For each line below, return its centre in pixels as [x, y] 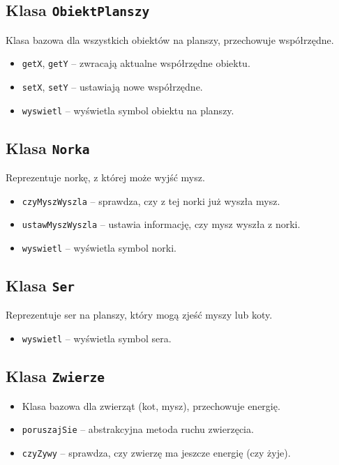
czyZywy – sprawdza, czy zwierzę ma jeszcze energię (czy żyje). [156, 452]
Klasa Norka [48, 147]
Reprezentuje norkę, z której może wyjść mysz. [105, 177]
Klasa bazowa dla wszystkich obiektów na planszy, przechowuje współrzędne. [170, 39]
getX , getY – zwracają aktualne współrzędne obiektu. [136, 63]
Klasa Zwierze [55, 376]
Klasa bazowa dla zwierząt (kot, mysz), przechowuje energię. [151, 405]
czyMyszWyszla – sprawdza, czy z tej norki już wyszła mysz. [151, 200]
